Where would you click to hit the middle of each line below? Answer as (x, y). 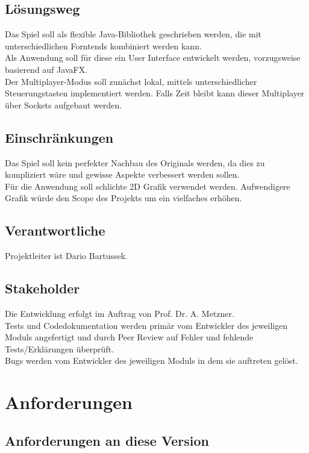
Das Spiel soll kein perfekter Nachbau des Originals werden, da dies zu (135, 162)
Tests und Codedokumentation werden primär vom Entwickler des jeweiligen (146, 325)
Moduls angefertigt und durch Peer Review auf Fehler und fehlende (129, 337)
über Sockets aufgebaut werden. (64, 105)
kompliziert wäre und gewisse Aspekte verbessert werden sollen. (122, 174)
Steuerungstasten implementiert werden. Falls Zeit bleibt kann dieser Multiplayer (155, 93)
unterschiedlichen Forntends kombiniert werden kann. (103, 45)
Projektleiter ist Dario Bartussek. (66, 256)
